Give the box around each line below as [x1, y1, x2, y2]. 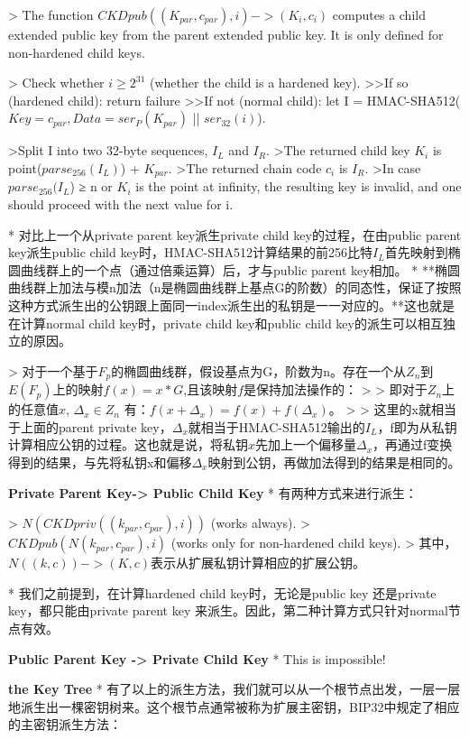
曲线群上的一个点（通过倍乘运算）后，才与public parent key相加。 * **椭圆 [20, 260, 460, 279]
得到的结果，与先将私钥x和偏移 [8, 453, 192, 471]
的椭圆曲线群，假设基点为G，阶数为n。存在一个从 [111, 361, 407, 380]
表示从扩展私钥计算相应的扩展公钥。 [151, 553, 365, 572]
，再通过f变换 [372, 435, 453, 454]
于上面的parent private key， [8, 417, 172, 436]
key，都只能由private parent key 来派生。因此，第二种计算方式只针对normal [8, 601, 448, 620]
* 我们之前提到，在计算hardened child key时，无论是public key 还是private [8, 583, 437, 602]
